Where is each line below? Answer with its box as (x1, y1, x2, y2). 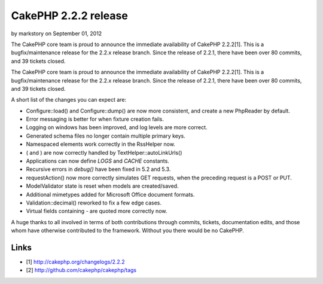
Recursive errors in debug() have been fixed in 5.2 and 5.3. (26, 166, 171, 173)
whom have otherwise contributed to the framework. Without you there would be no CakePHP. (11, 227, 245, 234)
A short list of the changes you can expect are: (11, 96, 127, 103)
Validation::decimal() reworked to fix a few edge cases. (26, 199, 161, 206)
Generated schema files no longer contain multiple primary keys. (26, 132, 185, 139)
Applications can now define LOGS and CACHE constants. (26, 157, 170, 164)
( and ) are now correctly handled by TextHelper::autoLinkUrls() (26, 149, 182, 156)
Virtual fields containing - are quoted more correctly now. (26, 207, 167, 215)
